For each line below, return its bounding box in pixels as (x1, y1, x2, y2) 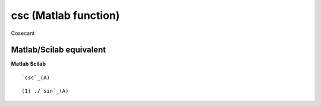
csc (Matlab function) (11, 9, 120, 22)
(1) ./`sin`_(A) (21, 87, 69, 95)
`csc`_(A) (21, 74, 50, 81)
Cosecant (11, 30, 35, 37)
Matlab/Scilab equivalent (11, 45, 106, 55)
